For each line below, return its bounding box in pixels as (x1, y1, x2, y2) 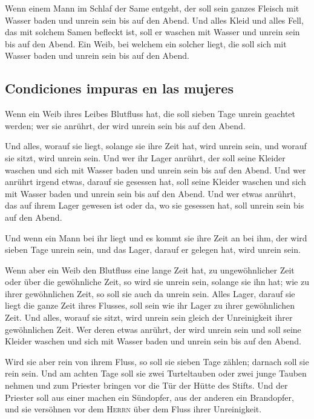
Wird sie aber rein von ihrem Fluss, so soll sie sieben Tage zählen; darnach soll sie (5, 355, 309, 367)
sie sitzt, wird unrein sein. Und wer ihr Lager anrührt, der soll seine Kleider (5, 151, 286, 164)
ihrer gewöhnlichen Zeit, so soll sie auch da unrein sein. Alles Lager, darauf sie (5, 287, 295, 300)
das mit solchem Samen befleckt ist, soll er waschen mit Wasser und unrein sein (5, 25, 300, 38)
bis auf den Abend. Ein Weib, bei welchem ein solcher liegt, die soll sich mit (5, 37, 287, 50)
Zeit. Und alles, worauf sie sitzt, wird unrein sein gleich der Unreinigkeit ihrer (5, 311, 293, 324)
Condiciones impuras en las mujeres (5, 79, 234, 98)
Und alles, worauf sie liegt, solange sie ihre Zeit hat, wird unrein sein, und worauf (5, 139, 307, 152)
